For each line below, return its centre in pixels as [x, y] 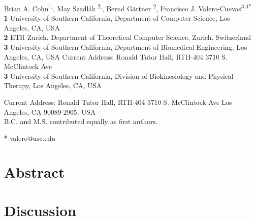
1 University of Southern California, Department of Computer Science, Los [117, 18]
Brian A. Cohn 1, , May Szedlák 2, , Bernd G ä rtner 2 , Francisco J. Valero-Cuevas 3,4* [128, 8]
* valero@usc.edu [30, 138]
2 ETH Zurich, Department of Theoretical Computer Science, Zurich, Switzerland [127, 37]
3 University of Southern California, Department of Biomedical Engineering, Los [126, 47]
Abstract [34, 172]
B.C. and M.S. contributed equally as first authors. [81, 121]
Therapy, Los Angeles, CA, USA [53, 85]
